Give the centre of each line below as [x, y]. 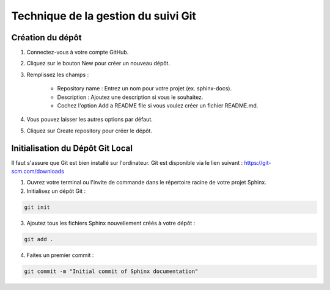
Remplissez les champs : [58, 74]
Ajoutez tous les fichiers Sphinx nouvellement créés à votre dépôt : [111, 223]
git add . [39, 239]
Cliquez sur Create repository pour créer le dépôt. [90, 131]
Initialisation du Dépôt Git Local [72, 148]
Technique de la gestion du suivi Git [104, 16]
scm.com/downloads [38, 172]
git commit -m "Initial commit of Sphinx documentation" [111, 271]
